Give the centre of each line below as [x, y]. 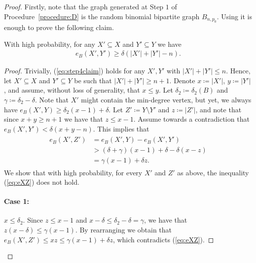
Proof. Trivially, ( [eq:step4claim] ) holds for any [75, 71]
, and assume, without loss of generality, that [72, 90]
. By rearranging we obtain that [124, 230]
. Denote [182, 80]
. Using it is [235, 16]
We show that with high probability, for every [73, 172]
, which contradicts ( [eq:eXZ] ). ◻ [163, 239]
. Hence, [238, 71]
